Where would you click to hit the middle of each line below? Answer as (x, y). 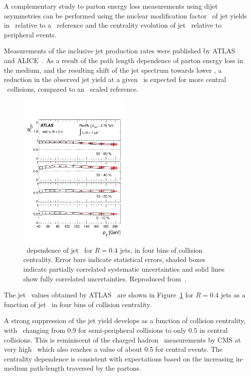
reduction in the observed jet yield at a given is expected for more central (115, 79)
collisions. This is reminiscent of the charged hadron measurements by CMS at (122, 339)
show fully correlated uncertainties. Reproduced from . (105, 278)
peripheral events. (30, 34)
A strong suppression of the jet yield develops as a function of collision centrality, (125, 320)
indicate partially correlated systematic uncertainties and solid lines (124, 269)
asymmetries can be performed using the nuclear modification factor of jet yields (125, 15)
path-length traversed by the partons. (86, 368)
